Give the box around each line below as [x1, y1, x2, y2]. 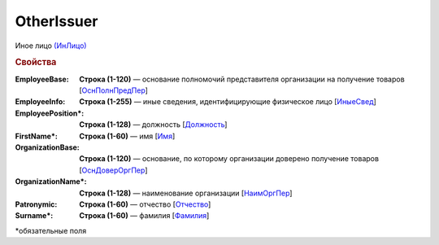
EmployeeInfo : [15, 97, 66, 107]
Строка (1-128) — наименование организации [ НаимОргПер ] [79, 188, 293, 198]
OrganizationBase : [15, 142, 80, 152]
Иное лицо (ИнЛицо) [15, 41, 87, 50]
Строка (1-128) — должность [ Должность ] [79, 120, 228, 129]
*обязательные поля [15, 225, 87, 235]
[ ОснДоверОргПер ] [79, 165, 148, 175]
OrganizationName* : [15, 177, 87, 186]
